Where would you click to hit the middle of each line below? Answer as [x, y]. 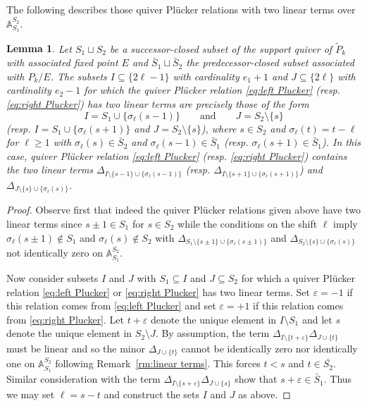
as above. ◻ [265, 394]
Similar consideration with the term [83, 379]
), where [219, 128]
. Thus [338, 379]
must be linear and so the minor [76, 348]
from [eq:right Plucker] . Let [65, 319]
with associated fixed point [62, 62]
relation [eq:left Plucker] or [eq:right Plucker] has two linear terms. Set [158, 291]
